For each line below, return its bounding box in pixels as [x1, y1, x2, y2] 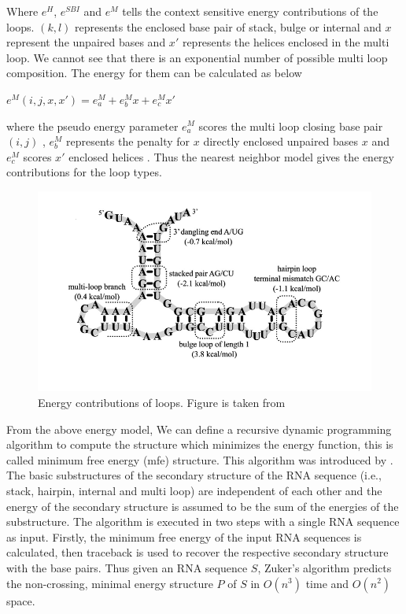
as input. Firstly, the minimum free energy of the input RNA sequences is [6, 528, 362, 545]
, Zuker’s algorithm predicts [257, 559, 392, 575]
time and [305, 575, 349, 591]
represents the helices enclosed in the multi [182, 34, 389, 50]
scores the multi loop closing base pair [198, 117, 383, 134]
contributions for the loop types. [6, 164, 162, 180]
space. [6, 592, 35, 608]
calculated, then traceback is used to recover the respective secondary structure [6, 544, 389, 560]
